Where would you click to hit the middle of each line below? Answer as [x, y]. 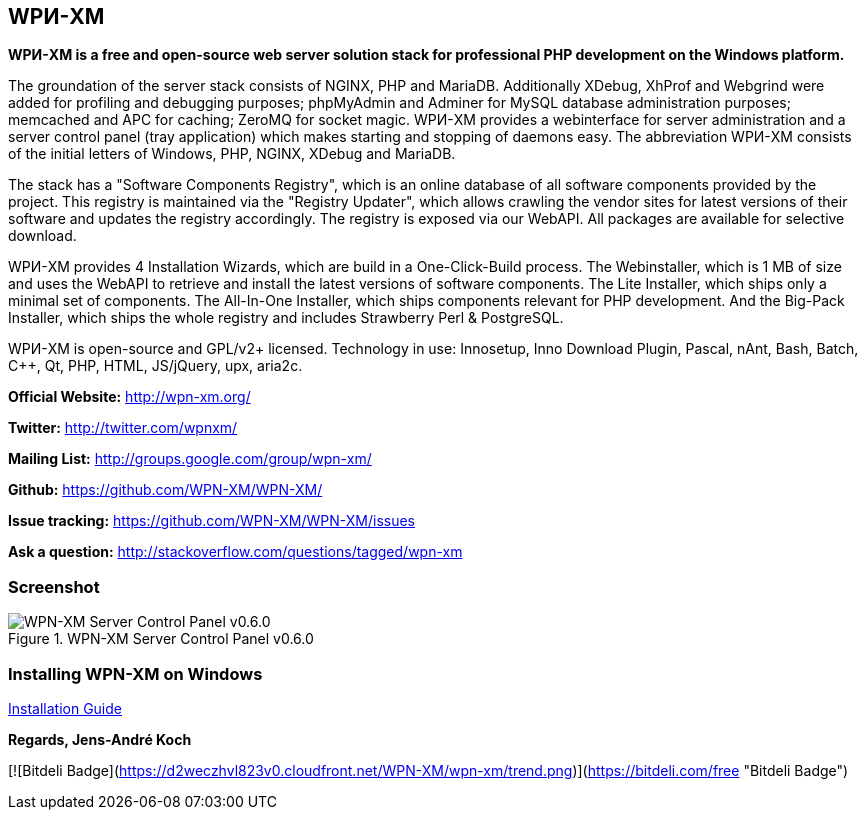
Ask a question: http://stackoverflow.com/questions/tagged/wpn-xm [235, 552]
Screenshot [54, 586]
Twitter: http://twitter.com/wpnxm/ [123, 428]
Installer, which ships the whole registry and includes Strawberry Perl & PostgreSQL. [286, 318]
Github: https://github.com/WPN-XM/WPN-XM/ [165, 490]
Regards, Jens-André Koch [100, 739]
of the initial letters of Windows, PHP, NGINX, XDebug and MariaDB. [232, 154]
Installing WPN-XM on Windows [135, 673]
